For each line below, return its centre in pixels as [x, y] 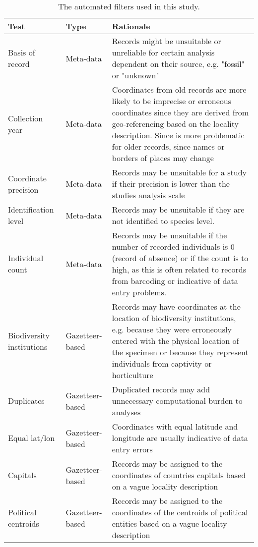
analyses [126, 412]
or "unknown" [135, 75]
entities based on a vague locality [169, 523]
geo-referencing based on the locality [175, 124]
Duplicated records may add [161, 389]
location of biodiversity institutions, [174, 318]
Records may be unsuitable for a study [179, 172]
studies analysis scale [148, 195]
